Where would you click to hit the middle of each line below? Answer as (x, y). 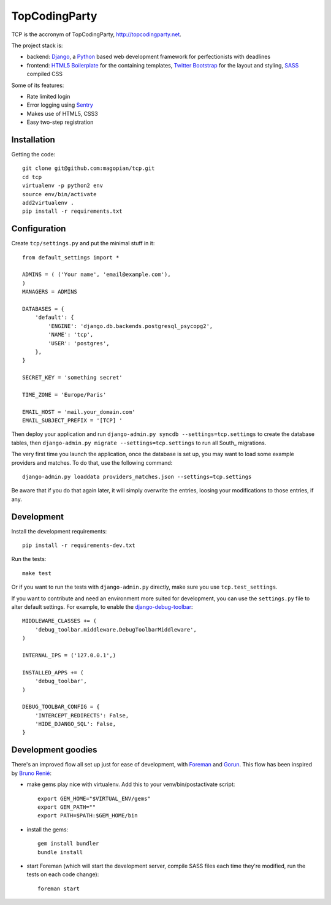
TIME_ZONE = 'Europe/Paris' (64, 395)
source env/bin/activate (59, 194)
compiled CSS (44, 74)
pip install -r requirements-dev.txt (79, 545)
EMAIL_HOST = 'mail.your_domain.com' (79, 412)
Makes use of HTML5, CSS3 (62, 113)
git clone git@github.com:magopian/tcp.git (89, 168)
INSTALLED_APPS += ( (53, 672)
